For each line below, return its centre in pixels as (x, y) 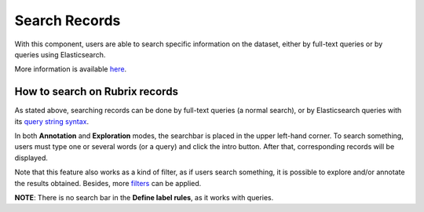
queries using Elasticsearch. (60, 54)
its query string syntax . (52, 121)
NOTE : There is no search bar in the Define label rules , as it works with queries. (144, 197)
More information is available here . (71, 69)
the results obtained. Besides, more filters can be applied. (108, 183)
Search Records (68, 20)
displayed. (31, 158)
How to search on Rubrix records (96, 91)
